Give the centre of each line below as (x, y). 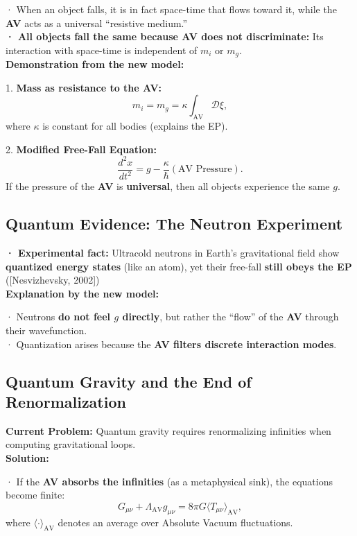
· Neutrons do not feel (58, 317)
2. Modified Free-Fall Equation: (81, 149)
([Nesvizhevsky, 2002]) (53, 280)
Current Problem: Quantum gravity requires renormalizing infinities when (168, 430)
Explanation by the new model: (82, 293)
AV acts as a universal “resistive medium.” (97, 23)
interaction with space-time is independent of (102, 50)
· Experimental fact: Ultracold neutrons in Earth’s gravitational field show (173, 253)
